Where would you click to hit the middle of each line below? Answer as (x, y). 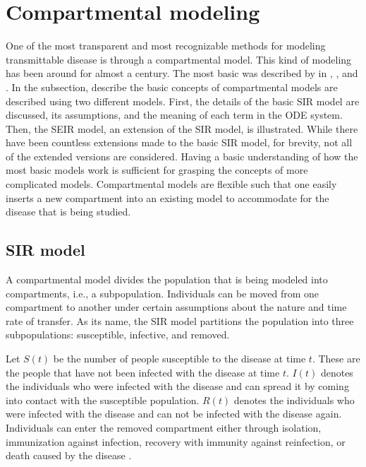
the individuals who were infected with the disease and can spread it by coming (177, 386)
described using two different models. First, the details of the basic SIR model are (183, 101)
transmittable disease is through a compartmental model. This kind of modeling (179, 59)
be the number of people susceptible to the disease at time (179, 359)
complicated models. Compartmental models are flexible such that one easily (171, 184)
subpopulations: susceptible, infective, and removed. (118, 335)
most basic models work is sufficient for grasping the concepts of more (157, 170)
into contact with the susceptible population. (103, 400)
